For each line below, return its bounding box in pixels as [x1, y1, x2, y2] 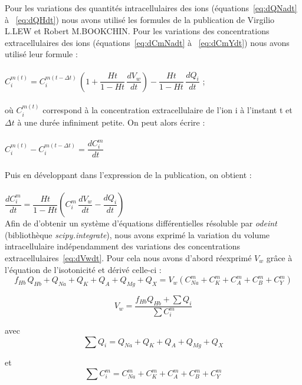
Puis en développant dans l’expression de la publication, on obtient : [5, 168, 252, 180]
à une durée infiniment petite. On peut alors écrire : [17, 116, 205, 128]
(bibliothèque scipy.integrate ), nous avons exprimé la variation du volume [5, 228, 270, 241]
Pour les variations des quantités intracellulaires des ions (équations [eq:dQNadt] [5, 2, 297, 14]
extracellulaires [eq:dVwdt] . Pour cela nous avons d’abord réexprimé [5, 251, 252, 264]
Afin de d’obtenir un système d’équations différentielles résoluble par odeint [5, 217, 277, 229]
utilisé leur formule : [5, 48, 78, 60]
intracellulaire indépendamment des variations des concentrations [5, 240, 241, 252]
